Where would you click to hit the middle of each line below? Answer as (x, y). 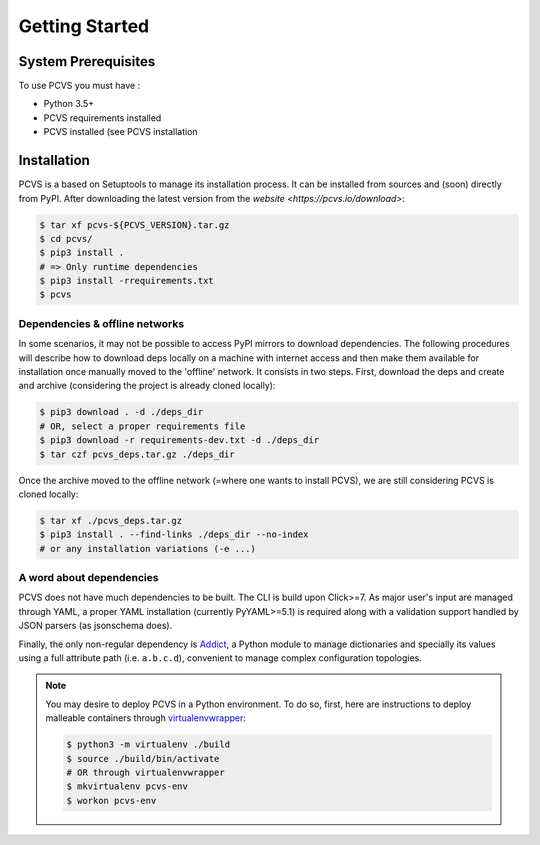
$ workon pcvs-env (111, 800)
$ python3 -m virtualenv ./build (148, 744)
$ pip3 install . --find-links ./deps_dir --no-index (174, 534)
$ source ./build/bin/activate (143, 758)
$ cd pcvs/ (66, 238)
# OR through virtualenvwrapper (145, 772)
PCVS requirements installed (102, 117)
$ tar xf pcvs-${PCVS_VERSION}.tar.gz (134, 224)
